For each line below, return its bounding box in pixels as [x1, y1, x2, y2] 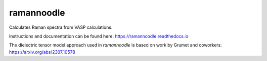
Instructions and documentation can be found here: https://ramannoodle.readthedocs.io [9, 33, 189, 39]
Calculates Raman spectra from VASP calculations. [9, 24, 113, 30]
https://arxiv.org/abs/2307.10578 [9, 49, 76, 55]
